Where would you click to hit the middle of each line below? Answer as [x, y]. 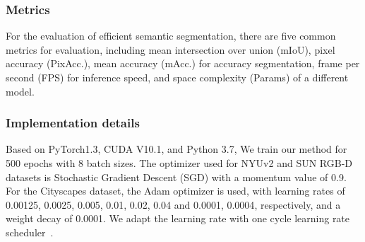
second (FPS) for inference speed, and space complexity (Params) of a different [177, 77]
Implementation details [73, 123]
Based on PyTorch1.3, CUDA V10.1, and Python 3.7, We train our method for [176, 149]
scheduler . [30, 232]
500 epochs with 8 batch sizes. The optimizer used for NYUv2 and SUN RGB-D [179, 163]
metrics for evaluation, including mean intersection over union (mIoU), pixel [170, 49]
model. [20, 91]
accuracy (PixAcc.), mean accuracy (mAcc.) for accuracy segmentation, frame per [183, 63]
